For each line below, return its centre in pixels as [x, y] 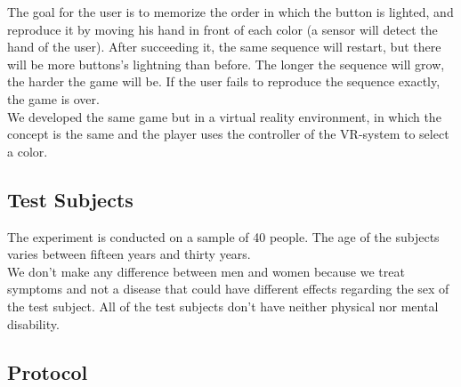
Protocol [48, 371]
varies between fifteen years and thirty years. [129, 254]
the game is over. [53, 98]
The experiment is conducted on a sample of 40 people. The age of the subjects [223, 236]
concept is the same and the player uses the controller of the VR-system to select [228, 134]
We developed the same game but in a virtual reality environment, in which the [224, 116]
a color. [28, 151]
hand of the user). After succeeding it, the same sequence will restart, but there [224, 47]
